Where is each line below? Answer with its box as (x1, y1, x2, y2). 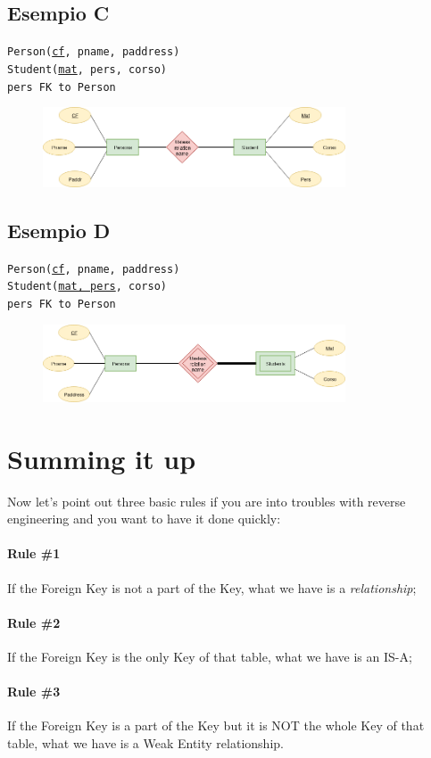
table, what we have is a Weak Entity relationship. (7, 733, 284, 752)
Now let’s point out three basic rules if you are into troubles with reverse (7, 491, 406, 510)
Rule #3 (7, 682, 61, 701)
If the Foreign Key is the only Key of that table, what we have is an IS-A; (7, 647, 412, 665)
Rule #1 (7, 544, 61, 563)
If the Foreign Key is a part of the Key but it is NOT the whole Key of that (7, 716, 425, 735)
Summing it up (7, 440, 196, 476)
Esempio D (7, 216, 111, 243)
